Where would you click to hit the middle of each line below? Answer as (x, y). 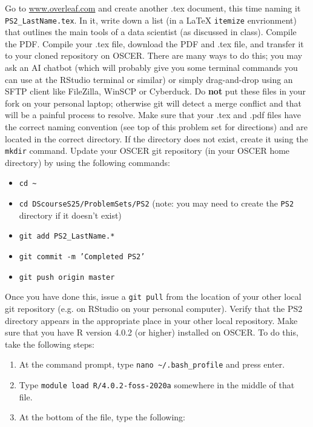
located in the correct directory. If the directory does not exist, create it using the (156, 138)
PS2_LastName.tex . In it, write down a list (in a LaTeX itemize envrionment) (151, 20)
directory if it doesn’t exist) (70, 215)
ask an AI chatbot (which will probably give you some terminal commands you (151, 68)
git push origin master (67, 277)
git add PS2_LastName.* (67, 237)
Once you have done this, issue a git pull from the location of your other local (153, 296)
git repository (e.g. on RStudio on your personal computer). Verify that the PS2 (154, 308)
